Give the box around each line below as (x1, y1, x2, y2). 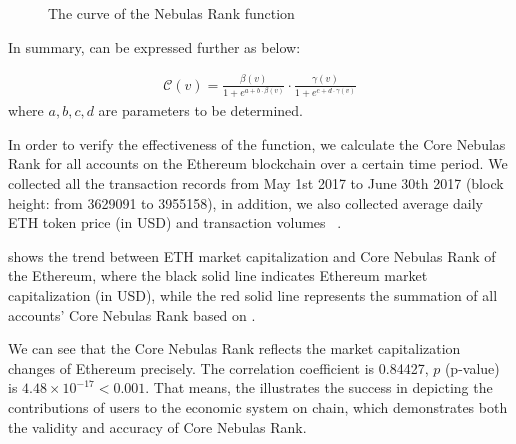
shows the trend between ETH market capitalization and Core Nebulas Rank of (8, 245, 496, 266)
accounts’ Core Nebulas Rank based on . (8, 304, 256, 325)
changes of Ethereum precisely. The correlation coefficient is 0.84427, (8, 357, 429, 378)
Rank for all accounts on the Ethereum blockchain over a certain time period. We (8, 153, 508, 174)
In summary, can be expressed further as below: (8, 36, 301, 57)
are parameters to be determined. (98, 100, 304, 121)
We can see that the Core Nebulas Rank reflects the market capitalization (8, 338, 461, 359)
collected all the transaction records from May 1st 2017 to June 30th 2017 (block (8, 172, 504, 193)
